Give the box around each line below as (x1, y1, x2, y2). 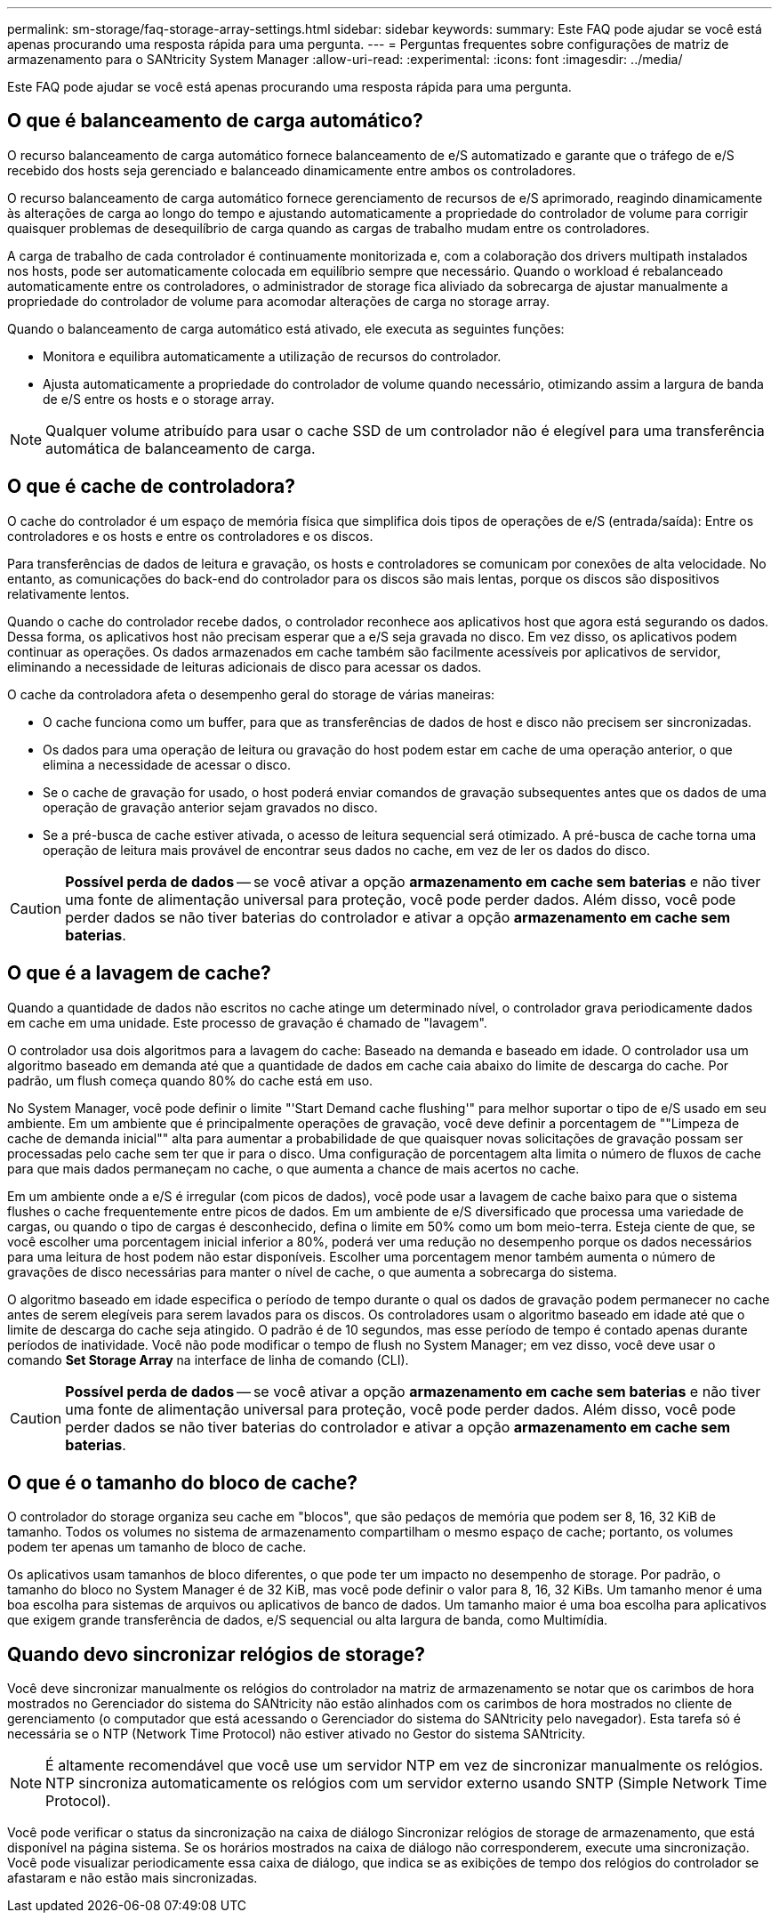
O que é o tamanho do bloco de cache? (7, 1471, 357, 1494)
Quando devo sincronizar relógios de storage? (7, 1642, 426, 1666)
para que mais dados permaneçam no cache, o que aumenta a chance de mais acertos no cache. (7, 1160, 580, 1176)
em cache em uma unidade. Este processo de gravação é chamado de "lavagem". (7, 1014, 487, 1030)
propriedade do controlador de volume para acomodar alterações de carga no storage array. (7, 293, 550, 309)
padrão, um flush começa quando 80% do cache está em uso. (7, 1072, 373, 1088)
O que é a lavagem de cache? (7, 962, 271, 985)
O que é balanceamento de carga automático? (7, 109, 423, 133)
